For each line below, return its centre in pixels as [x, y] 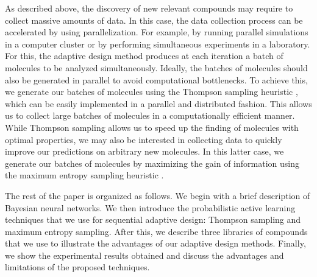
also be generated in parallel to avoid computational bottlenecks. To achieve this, [156, 79]
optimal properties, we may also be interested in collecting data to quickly [144, 139]
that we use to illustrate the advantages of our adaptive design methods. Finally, [155, 243]
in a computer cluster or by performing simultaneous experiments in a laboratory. [158, 44]
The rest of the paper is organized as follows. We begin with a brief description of [158, 195]
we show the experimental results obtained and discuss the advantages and [144, 255]
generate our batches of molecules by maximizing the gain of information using [152, 163]
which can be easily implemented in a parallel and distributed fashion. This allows [158, 103]
